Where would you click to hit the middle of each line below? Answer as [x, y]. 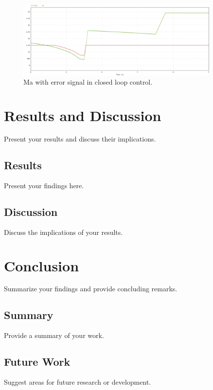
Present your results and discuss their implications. [80, 139]
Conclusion [42, 265]
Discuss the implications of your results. [63, 232]
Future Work [37, 362]
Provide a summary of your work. [54, 335]
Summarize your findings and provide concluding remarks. [91, 289]
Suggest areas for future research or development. [78, 382]
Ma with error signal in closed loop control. [88, 82]
